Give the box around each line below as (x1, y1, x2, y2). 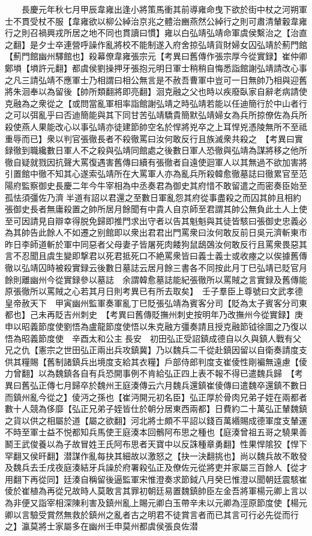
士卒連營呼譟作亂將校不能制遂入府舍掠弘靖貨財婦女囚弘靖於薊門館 (46, 38, 307, 50)
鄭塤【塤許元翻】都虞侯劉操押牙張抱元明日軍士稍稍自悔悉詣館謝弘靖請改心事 (5, 61, 307, 74)
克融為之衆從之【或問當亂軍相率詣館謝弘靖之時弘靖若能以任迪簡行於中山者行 (5, 97, 307, 109)
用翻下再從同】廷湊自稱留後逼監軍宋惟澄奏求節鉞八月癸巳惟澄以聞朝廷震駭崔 (5, 472, 307, 485)
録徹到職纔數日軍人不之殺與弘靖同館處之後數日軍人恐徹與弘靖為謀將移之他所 (5, 144, 307, 156)
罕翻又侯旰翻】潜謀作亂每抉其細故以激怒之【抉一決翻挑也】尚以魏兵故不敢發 (5, 449, 307, 462)
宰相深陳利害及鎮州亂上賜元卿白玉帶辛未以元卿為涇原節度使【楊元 (46, 496, 307, 508)
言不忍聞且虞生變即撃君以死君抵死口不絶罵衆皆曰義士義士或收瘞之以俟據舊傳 (5, 249, 307, 262)
